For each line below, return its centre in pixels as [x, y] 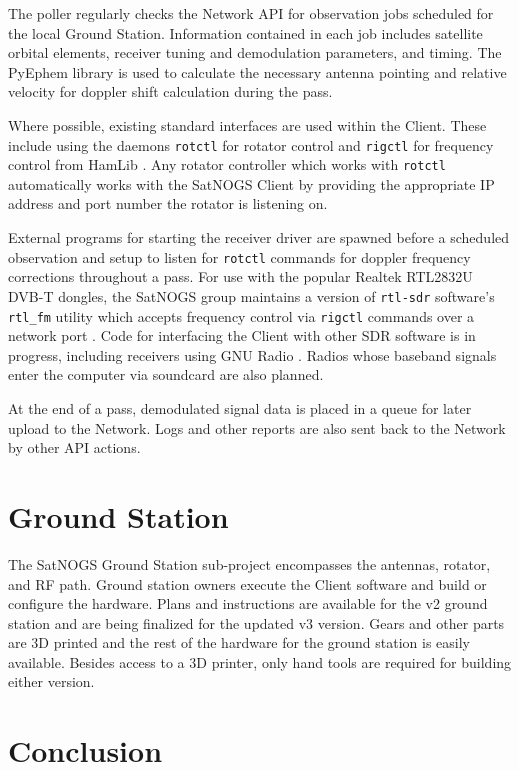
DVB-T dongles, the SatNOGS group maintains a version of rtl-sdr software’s [251, 295]
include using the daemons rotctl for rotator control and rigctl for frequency [251, 144]
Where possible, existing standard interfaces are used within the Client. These [247, 124]
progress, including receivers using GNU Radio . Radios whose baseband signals [252, 354]
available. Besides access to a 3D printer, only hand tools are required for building [260, 661]
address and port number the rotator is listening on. [168, 203]
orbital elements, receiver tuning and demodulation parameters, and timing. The [255, 52]
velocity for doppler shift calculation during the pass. [170, 91]
